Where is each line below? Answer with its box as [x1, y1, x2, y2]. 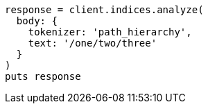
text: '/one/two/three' [28, 37, 157, 49]
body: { [16, 15, 58, 26]
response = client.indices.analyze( [5, 4, 204, 15]
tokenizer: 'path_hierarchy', [28, 26, 192, 37]
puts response [5, 71, 81, 82]
